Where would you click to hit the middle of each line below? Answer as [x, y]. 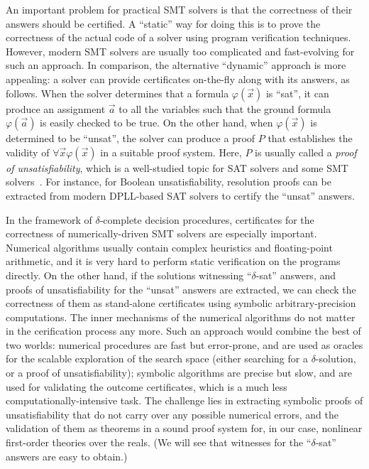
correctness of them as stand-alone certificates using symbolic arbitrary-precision [181, 303]
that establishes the [310, 138]
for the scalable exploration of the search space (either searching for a [157, 359]
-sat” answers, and [296, 275]
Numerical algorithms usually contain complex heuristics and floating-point [169, 247]
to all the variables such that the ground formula [225, 108]
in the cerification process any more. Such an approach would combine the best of [183, 331]
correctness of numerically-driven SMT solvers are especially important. [161, 233]
